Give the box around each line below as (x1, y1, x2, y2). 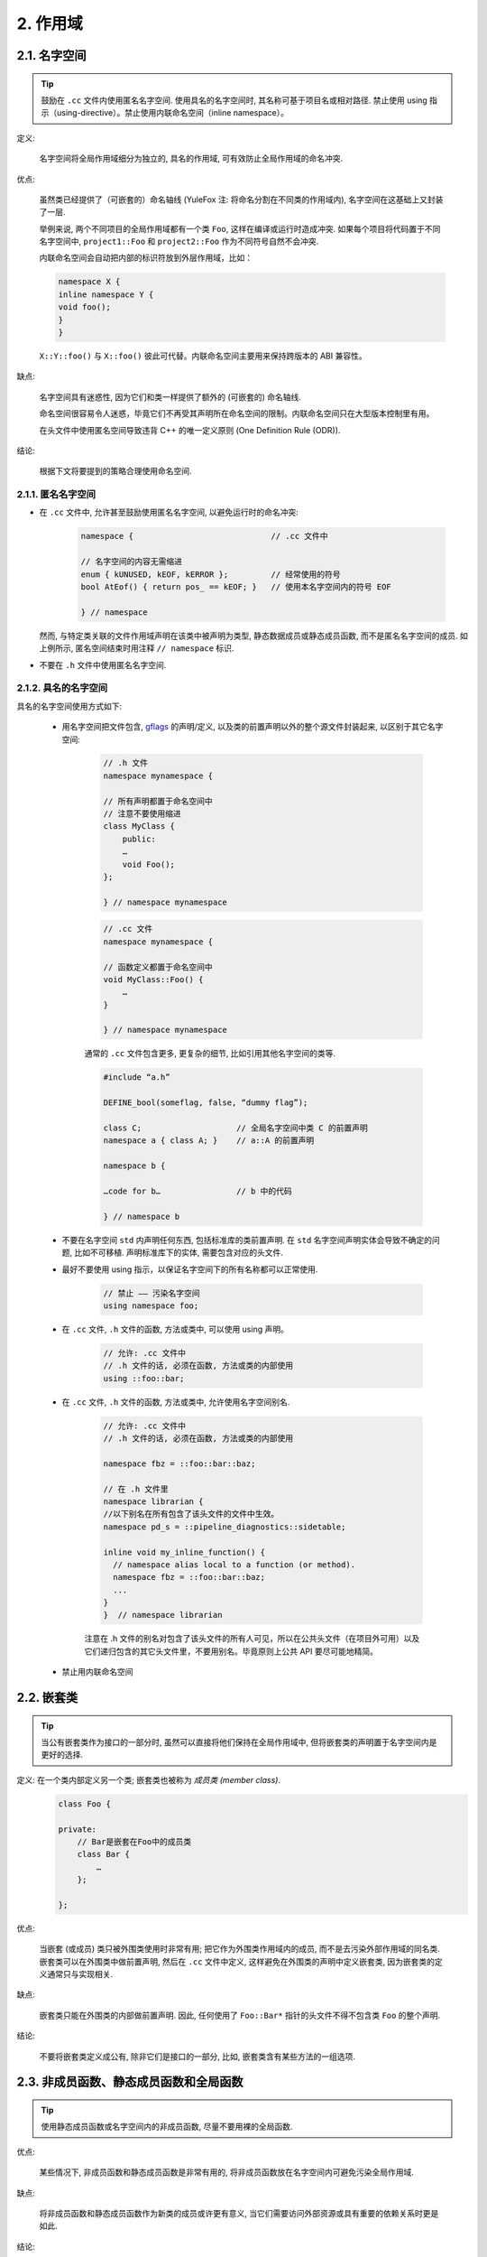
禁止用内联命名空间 (61, 1667, 133, 1677)
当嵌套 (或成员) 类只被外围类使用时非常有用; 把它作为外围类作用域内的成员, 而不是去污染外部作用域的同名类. (39, 1944, 441, 1955)
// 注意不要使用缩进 (103, 809, 181, 819)
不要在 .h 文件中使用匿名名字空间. (39, 659, 167, 670)
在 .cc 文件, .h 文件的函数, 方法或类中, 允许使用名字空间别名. (61, 1396, 290, 1407)
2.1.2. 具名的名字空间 (16, 682, 108, 694)
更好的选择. (41, 1750, 84, 1760)
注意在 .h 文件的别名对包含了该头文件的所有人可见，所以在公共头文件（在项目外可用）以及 (84, 1633, 420, 1644)
